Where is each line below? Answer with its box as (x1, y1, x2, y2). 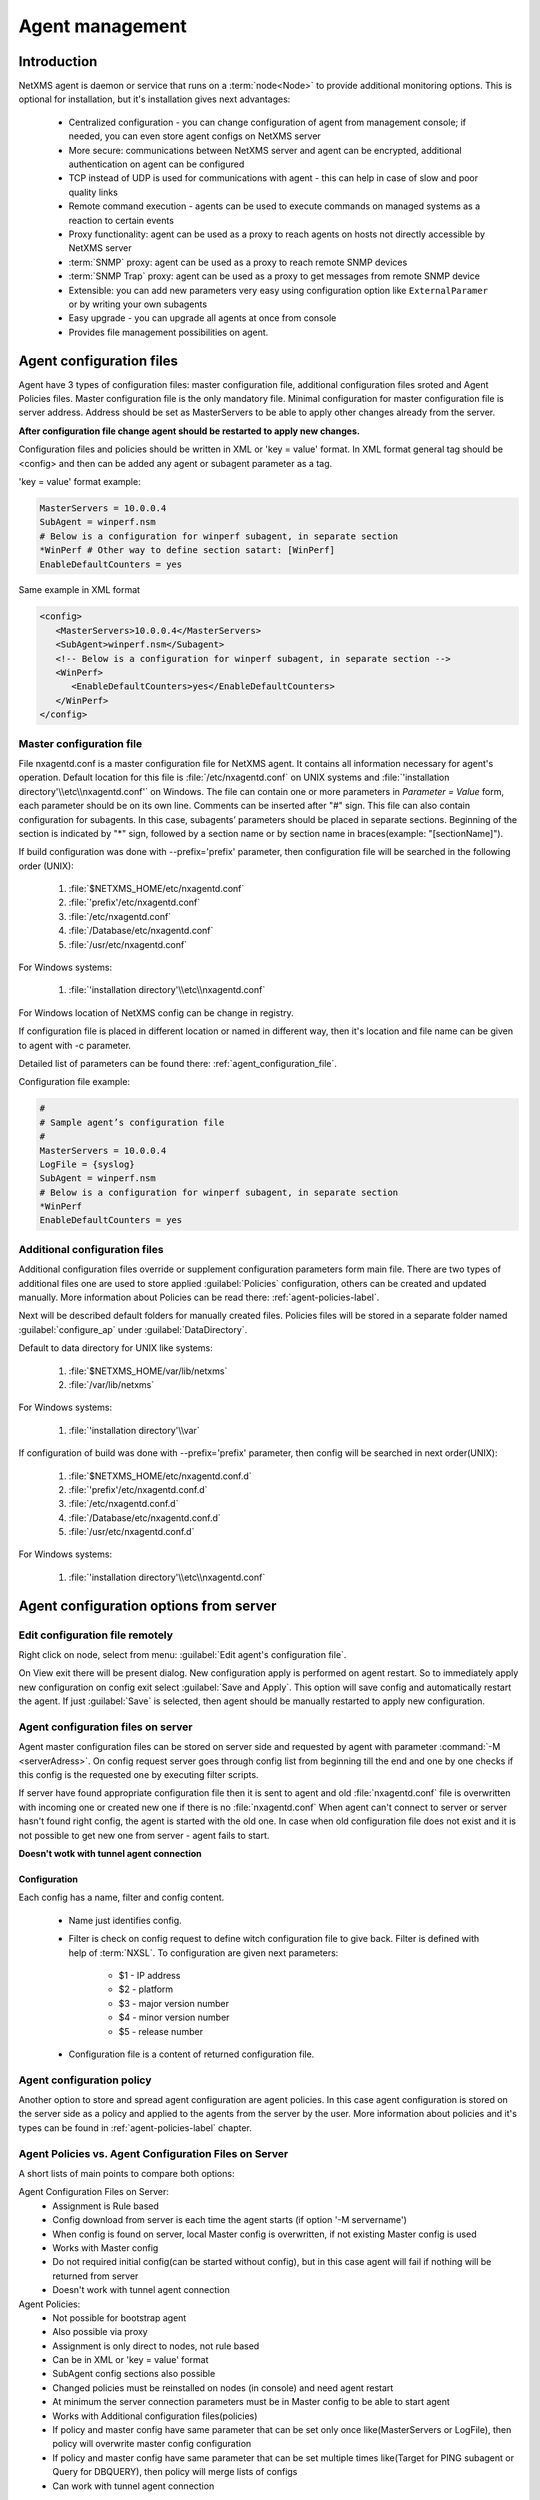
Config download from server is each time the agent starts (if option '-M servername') (52, 2214, 407, 2226)
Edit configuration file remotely (18, 1628, 174, 1642)
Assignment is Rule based (52, 2200, 160, 2212)
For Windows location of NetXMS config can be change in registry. (18, 1006, 294, 1019)
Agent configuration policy (18, 2073, 152, 2087)
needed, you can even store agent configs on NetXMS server (68, 130, 322, 142)
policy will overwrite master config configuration (52, 2438, 252, 2450)
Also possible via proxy (52, 2326, 149, 2338)
